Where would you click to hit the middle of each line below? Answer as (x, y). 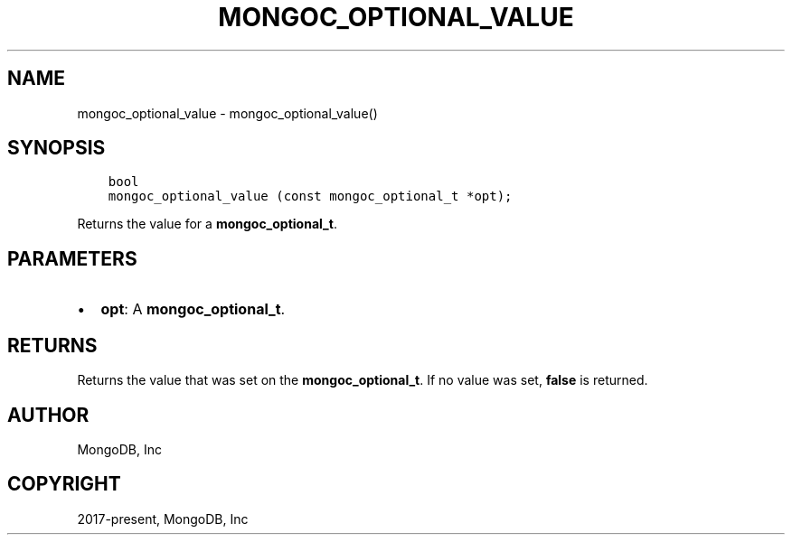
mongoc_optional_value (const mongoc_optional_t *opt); (310, 196)
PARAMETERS (72, 258)
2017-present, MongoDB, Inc (163, 519)
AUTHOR (48, 415)
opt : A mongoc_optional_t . (193, 309)
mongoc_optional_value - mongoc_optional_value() (227, 113)
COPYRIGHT (64, 484)
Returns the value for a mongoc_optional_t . (207, 224)
